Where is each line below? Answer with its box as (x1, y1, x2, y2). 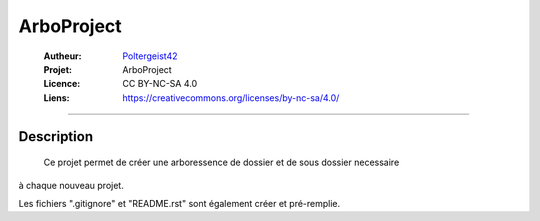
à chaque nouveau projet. (18, 179, 124, 191)
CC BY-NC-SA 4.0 (122, 78, 198, 90)
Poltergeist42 (122, 50, 178, 62)
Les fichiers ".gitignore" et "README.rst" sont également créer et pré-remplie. (18, 197, 341, 209)
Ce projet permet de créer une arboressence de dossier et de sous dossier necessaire (43, 156, 400, 169)
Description (18, 128, 94, 145)
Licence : (43, 78, 81, 90)
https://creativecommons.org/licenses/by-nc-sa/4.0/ (122, 91, 340, 104)
